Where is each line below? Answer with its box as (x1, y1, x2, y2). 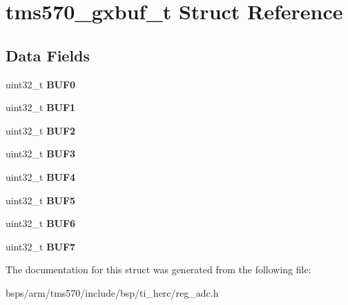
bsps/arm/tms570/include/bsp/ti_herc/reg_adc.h (6, 285, 219, 299)
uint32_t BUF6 (6, 216, 76, 230)
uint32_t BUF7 (6, 239, 76, 253)
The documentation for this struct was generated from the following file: (6, 262, 311, 277)
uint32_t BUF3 (6, 146, 76, 161)
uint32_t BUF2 (6, 123, 76, 137)
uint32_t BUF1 (6, 100, 76, 115)
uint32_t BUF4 (6, 169, 76, 184)
